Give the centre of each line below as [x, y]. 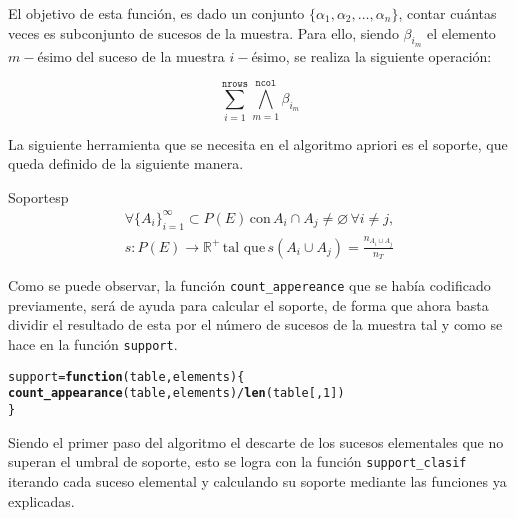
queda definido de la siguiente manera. [126, 163]
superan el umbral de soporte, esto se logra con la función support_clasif [237, 461]
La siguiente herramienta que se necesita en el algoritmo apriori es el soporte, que [258, 143]
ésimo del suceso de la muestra [131, 55]
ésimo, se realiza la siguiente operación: [371, 55]
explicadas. [41, 500]
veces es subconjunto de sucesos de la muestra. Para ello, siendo [203, 32]
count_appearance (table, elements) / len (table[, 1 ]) [176, 393]
